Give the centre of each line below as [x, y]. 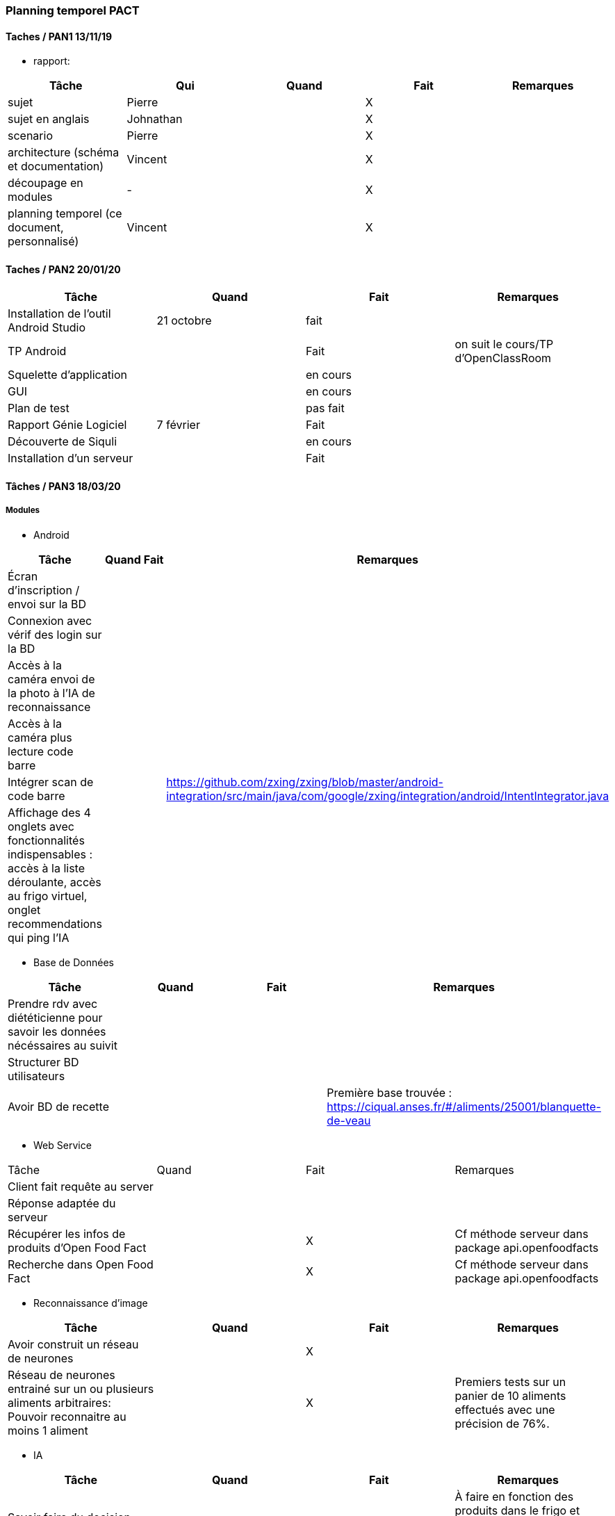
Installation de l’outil [59, 314]
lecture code [41, 751]
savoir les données [57, 1031]
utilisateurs [36, 1076]
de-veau [349, 1120]
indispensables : [50, 854]
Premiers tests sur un [510, 1381]
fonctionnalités [46, 840]
